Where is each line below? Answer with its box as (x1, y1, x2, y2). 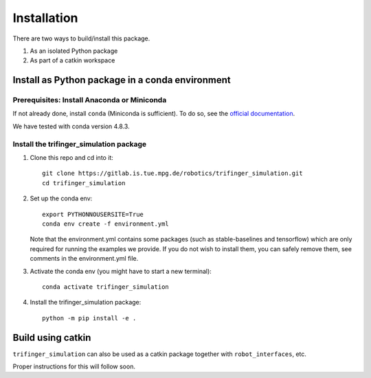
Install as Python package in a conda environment (12, 74, 232, 86)
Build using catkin (12, 331, 91, 343)
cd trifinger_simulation (42, 179, 126, 187)
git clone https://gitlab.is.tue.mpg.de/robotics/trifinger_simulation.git (42, 169, 303, 178)
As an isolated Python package (30, 47, 118, 55)
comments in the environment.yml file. (30, 255, 139, 263)
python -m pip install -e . (42, 314, 137, 322)
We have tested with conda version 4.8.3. (12, 122, 130, 130)
